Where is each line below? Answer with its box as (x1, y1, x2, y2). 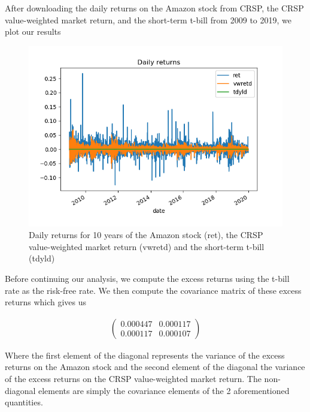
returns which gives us (5, 296, 87, 308)
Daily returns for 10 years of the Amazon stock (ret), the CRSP (29, 228, 263, 241)
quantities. (5, 396, 43, 408)
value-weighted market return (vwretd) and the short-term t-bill (29, 240, 265, 252)
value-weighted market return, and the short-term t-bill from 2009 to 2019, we (5, 13, 292, 26)
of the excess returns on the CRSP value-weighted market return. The (5, 372, 262, 384)
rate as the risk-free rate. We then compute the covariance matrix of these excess (5, 284, 302, 296)
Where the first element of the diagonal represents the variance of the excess (5, 348, 285, 361)
